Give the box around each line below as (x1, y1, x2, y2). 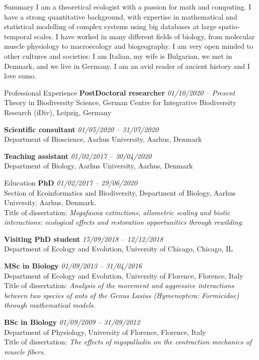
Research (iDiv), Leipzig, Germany (4, 107, 111, 117)
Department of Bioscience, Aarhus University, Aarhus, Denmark (4, 134, 202, 144)
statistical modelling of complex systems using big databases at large (4, 21, 217, 32)
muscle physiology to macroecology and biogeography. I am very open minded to (4, 41, 253, 51)
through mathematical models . (4, 300, 95, 310)
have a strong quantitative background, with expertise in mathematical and (4, 11, 237, 22)
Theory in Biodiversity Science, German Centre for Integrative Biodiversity (4, 97, 236, 108)
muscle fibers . (4, 346, 45, 356)
